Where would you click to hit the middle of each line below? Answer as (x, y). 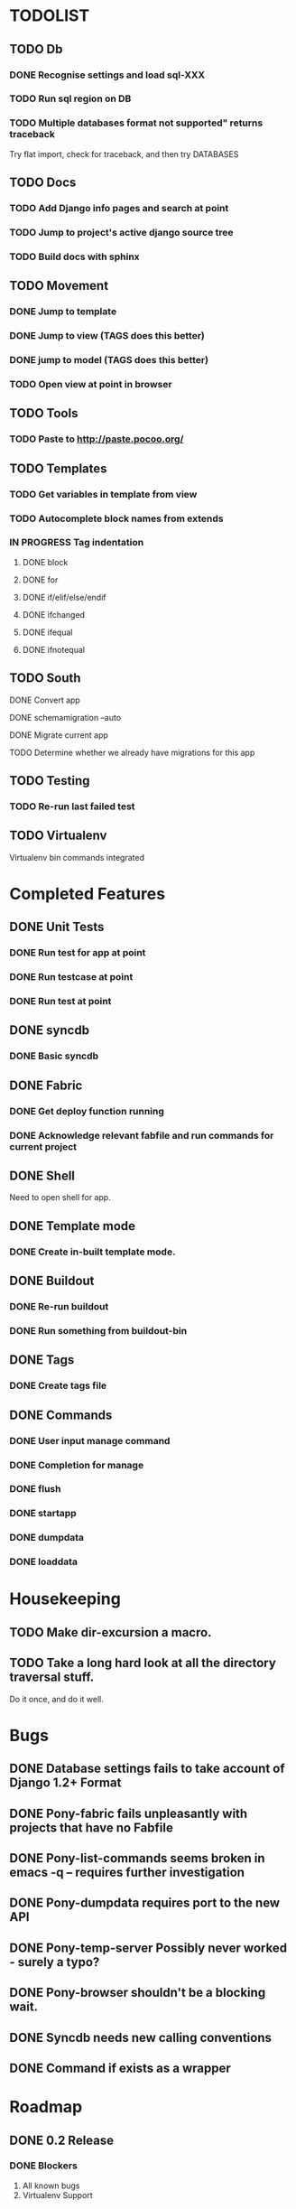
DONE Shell (42, 1176)
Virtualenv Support (57, 2195)
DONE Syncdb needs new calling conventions (141, 2037)
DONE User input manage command (90, 1440)
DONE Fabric (46, 1085)
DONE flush (35, 1489)
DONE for (40, 580)
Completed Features (87, 894)
